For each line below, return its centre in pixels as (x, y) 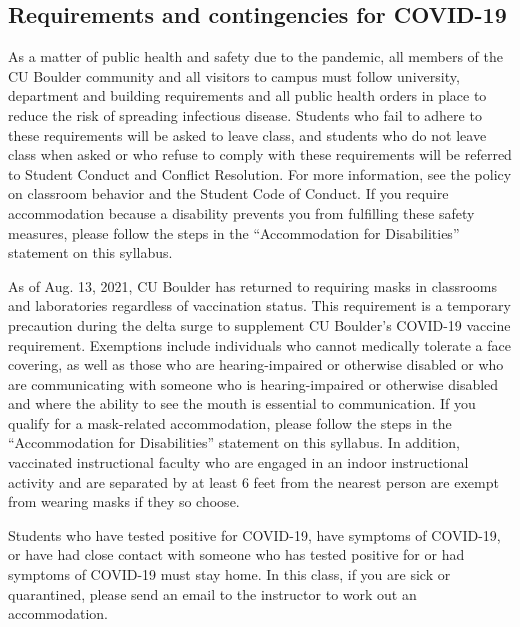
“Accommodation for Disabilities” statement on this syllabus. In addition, (234, 442)
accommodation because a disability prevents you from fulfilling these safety (241, 212)
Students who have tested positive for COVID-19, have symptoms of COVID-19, (254, 534)
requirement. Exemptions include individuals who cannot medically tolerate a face (259, 344)
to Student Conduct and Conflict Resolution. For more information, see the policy (260, 173)
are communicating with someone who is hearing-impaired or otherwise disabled (253, 383)
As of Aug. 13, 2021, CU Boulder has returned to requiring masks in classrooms (253, 285)
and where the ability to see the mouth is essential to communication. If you (242, 403)
